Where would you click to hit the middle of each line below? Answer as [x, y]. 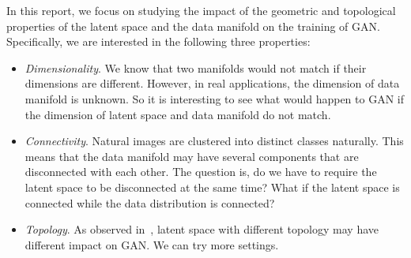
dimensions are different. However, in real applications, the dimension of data [212, 83]
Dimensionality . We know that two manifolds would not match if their [196, 67]
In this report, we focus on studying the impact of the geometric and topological [201, 10]
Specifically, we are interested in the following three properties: [158, 41]
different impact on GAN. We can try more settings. [152, 244]
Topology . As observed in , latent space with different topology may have [202, 229]
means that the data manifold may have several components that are [192, 156]
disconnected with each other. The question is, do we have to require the [201, 172]
